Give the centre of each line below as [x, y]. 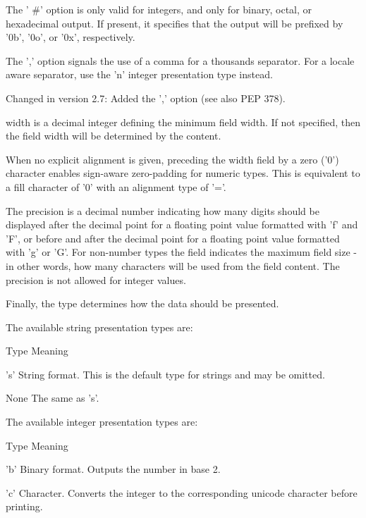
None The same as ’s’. [53, 398]
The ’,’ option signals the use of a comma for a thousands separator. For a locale [180, 60]
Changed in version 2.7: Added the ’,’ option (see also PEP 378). [146, 98]
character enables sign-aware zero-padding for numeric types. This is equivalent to [183, 173]
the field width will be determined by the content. [114, 136]
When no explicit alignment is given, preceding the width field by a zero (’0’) [172, 159]
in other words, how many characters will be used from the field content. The [173, 265]
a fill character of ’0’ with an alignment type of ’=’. [116, 186]
